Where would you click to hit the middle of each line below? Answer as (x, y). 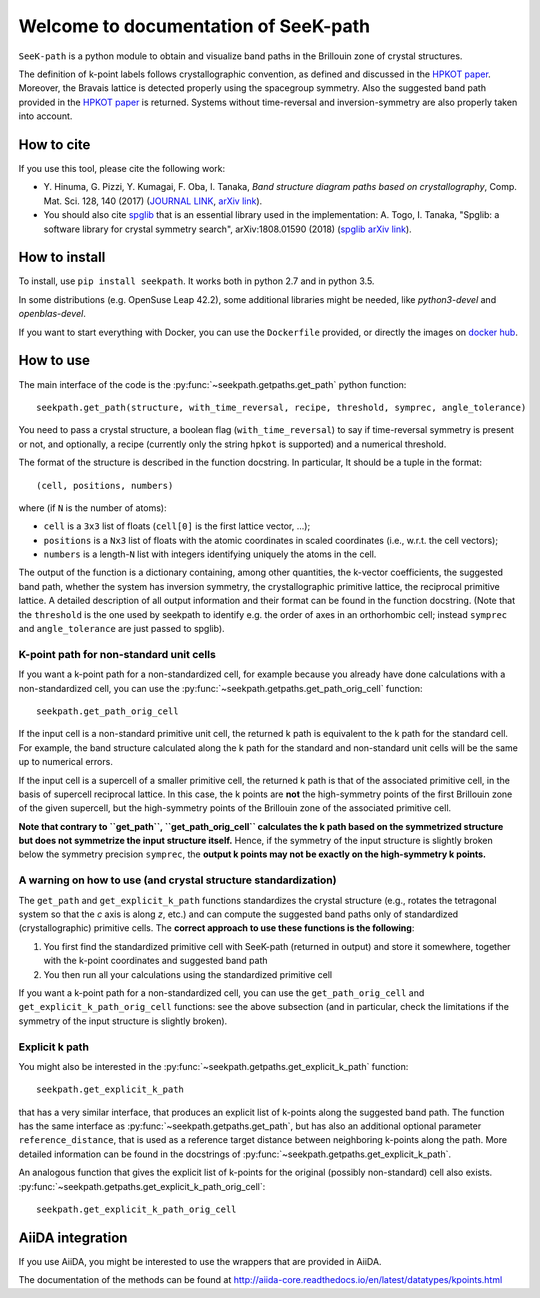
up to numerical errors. (66, 762)
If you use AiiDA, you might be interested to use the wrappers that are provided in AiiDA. (200, 1261)
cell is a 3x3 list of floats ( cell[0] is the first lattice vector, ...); (177, 526)
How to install (62, 257)
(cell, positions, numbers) (105, 485)
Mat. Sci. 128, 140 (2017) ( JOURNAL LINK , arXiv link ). (153, 201)
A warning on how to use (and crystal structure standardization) (177, 880)
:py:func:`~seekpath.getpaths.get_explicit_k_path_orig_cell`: (142, 1186)
